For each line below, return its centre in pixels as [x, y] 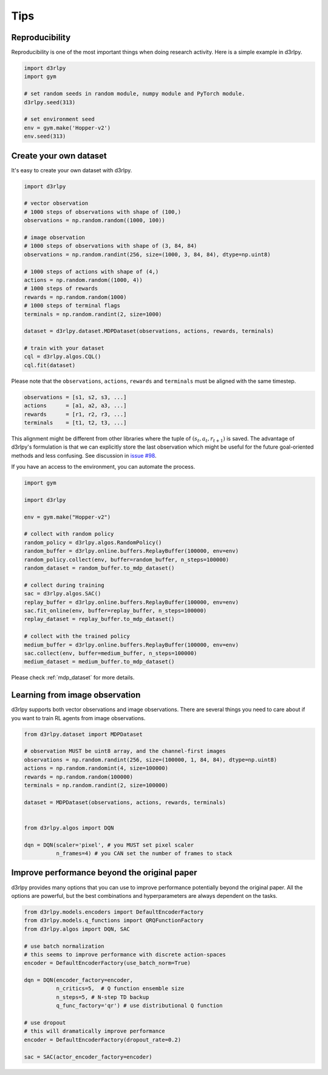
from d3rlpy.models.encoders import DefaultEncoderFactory [114, 912]
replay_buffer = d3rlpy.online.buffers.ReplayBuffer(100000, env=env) [132, 602]
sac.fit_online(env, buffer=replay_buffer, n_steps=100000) [115, 611]
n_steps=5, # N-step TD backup [102, 997]
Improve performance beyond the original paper [104, 873]
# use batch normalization [64, 946]
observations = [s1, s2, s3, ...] [75, 397]
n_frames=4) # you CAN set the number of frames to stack [144, 853]
